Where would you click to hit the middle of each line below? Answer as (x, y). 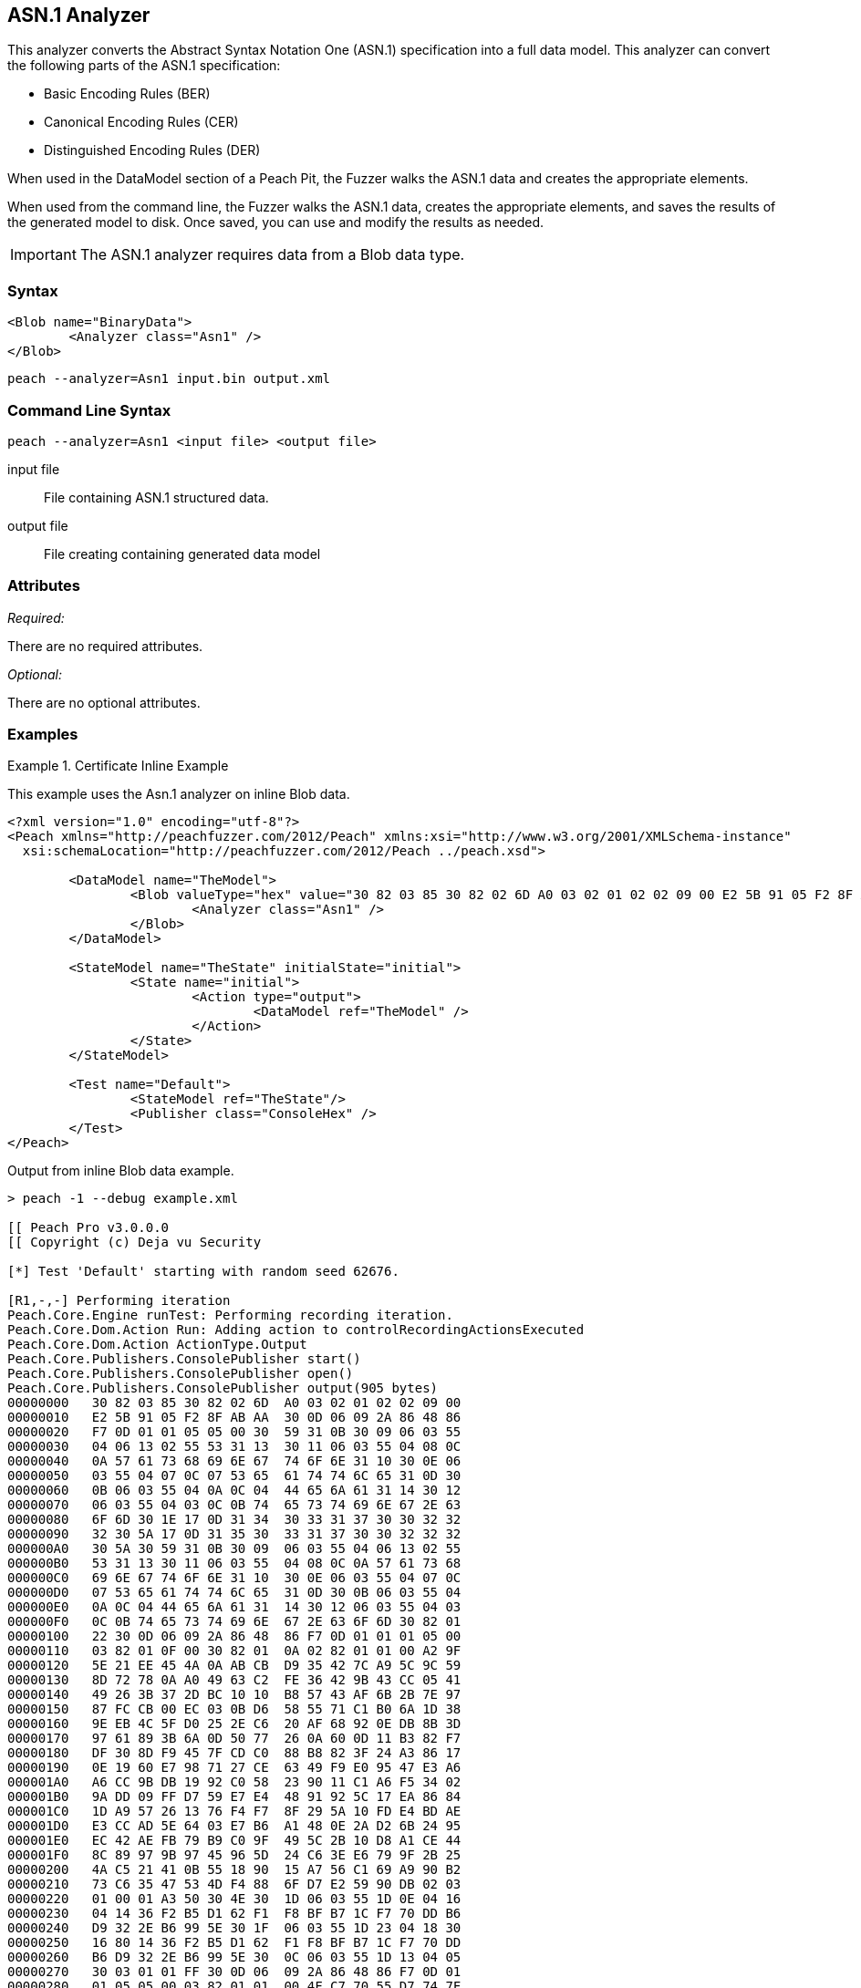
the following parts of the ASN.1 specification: (144, 66)
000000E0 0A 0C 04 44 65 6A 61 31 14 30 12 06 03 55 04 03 (234, 1607)
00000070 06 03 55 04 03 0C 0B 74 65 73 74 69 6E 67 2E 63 (234, 1505)
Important (43, 255)
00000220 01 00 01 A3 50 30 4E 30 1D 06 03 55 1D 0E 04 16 (234, 1899)
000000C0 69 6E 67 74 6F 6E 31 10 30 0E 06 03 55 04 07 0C (234, 1578)
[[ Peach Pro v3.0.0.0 (88, 1228)
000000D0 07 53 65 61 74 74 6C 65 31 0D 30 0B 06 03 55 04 (234, 1593)
